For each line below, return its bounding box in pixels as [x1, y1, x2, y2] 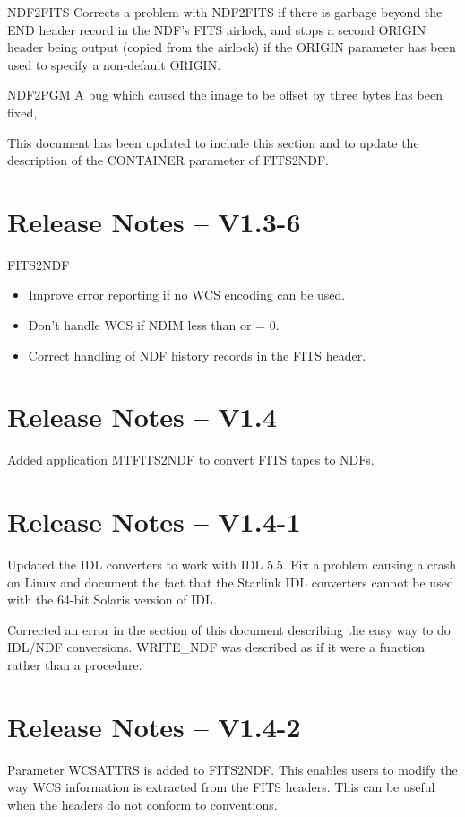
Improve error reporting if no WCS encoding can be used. [28, 285, 346, 304]
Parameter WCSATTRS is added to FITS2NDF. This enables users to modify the [7, 760, 458, 778]
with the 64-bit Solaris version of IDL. [7, 590, 217, 609]
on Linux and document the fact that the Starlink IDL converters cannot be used [7, 572, 454, 591]
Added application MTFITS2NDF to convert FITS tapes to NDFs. [7, 450, 375, 469]
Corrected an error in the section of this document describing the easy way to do [7, 620, 451, 639]
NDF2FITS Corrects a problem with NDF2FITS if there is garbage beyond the [7, 3, 443, 21]
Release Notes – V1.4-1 [7, 503, 301, 540]
